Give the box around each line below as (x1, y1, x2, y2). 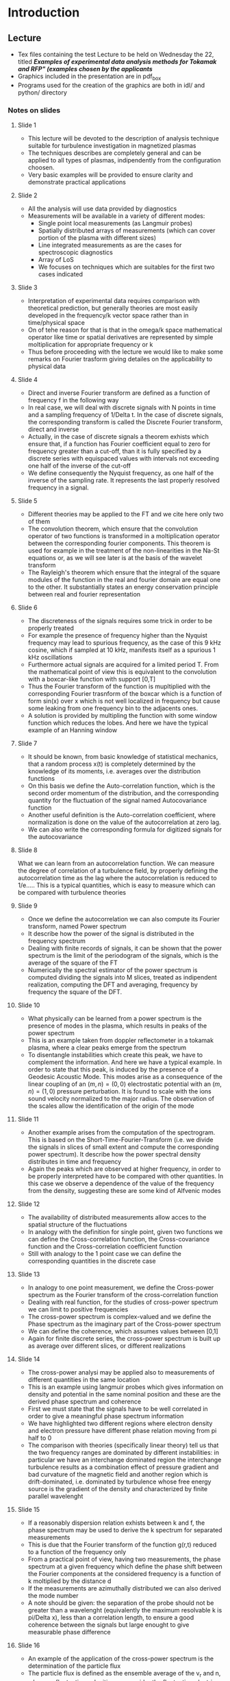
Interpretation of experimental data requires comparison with (27, 297, 201, 305)
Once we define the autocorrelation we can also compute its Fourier (27, 915, 220, 923)
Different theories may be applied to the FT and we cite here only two (27, 510, 224, 518)
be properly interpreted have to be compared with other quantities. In (27, 1172, 224, 1181)
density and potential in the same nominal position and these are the (27, 1390, 221, 1399)
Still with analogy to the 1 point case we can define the (27, 1250, 182, 1258)
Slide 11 (17, 1115, 39, 1124)
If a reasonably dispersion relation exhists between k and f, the (27, 1519, 205, 1527)
